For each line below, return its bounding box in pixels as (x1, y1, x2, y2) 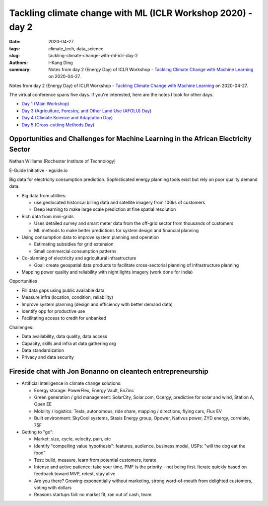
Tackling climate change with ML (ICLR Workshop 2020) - (9, 7, 253, 18)
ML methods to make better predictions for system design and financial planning (34, 227, 199, 233)
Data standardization (21, 347, 65, 353)
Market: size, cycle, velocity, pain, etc (34, 436, 111, 442)
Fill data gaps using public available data (21, 287, 105, 293)
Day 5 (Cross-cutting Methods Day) (21, 122, 95, 128)
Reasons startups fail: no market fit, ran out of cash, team (34, 492, 152, 498)
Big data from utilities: (21, 192, 67, 198)
